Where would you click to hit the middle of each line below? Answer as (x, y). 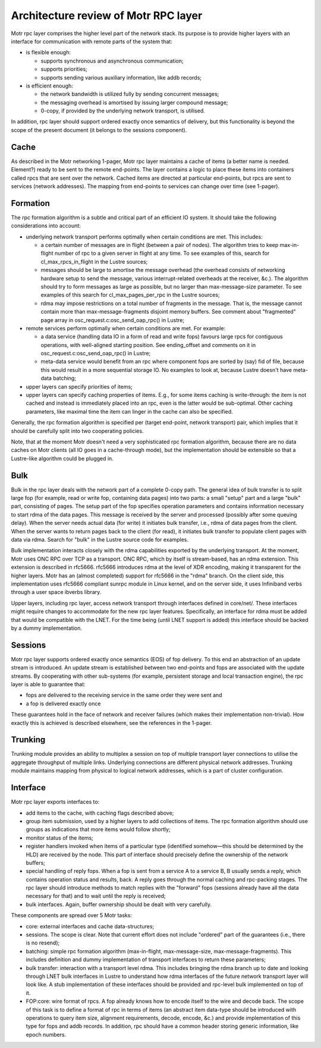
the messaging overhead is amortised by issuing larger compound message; (134, 102)
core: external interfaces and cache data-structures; (90, 926)
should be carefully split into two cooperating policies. (77, 431)
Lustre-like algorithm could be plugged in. (62, 458)
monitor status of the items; (59, 838)
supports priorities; (64, 69)
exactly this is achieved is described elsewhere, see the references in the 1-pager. (111, 722)
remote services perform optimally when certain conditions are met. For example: (126, 328)
